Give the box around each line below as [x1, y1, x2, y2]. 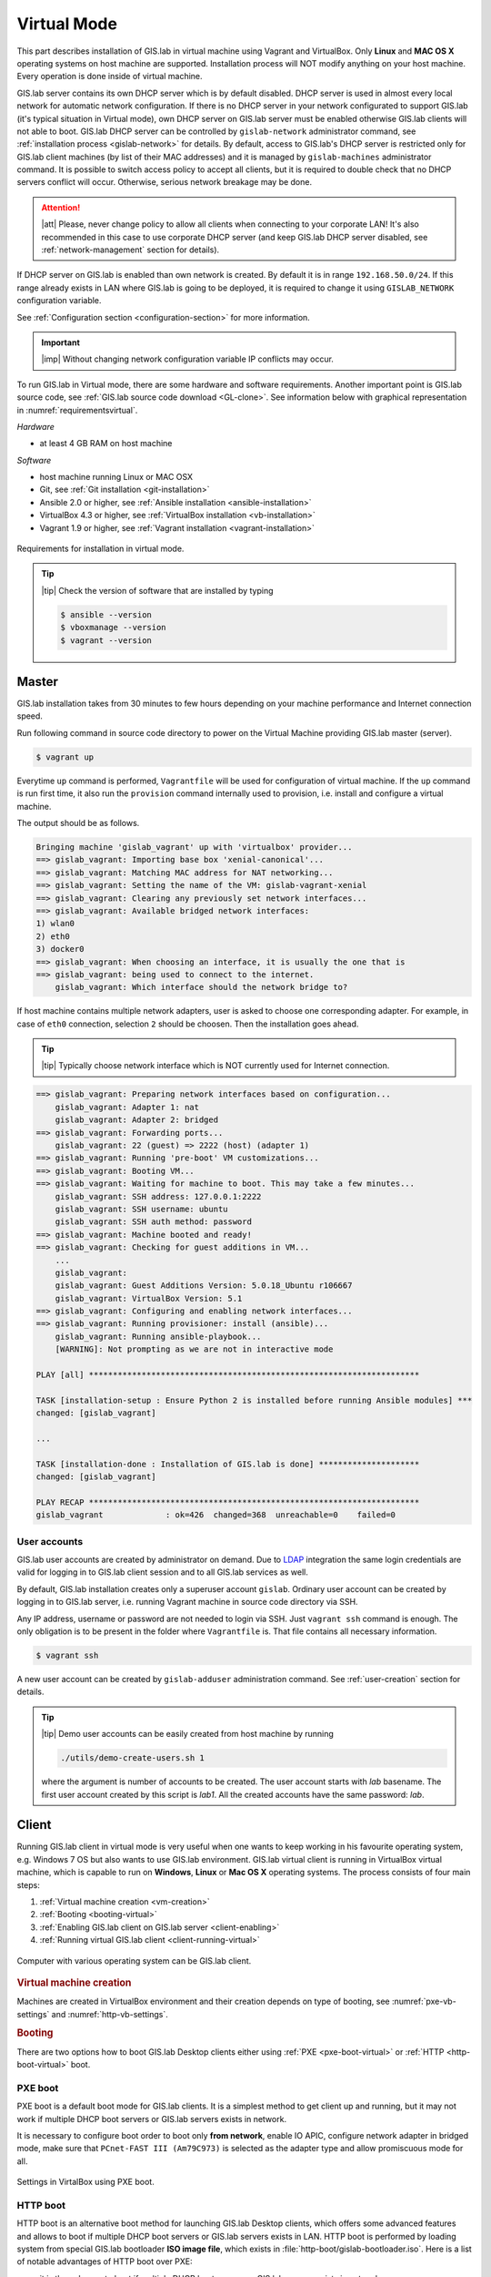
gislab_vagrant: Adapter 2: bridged [55, 1115, 218, 1125]
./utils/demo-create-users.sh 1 [60, 1753, 205, 1763]
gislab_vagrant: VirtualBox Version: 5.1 [55, 1293, 243, 1303]
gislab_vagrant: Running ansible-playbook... [55, 1331, 262, 1342]
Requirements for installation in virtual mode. [16, 543, 185, 555]
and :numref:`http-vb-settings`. [51, 2008, 168, 2019]
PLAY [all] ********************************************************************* [35, 1370, 420, 1380]
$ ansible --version [60, 609, 152, 619]
